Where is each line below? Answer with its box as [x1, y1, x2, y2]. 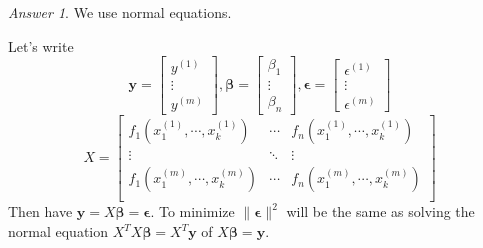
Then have [8, 201, 73, 222]
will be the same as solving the [286, 201, 475, 222]
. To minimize [150, 201, 235, 222]
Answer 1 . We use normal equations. [8, 2, 232, 22]
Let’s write [8, 35, 74, 56]
